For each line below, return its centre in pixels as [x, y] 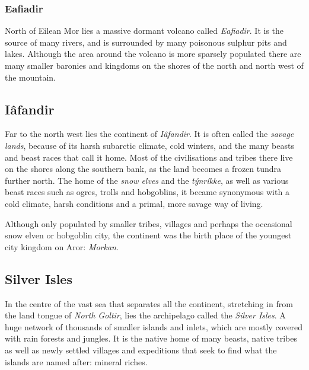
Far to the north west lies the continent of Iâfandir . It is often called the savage [149, 134]
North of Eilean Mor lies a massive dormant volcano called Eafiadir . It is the [144, 31]
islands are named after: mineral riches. [76, 361]
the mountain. [30, 77]
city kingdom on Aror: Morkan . [62, 246]
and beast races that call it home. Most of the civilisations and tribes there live [149, 157]
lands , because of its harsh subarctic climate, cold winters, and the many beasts [149, 145]
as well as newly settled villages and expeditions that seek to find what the [141, 350]
